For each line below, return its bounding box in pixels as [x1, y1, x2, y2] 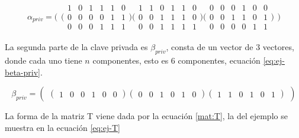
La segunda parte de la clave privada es [5, 41, 148, 53]
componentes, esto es [92, 54, 169, 66]
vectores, [262, 41, 294, 53]
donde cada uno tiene [5, 54, 82, 66]
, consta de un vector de [166, 41, 253, 53]
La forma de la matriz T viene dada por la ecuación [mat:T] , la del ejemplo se [5, 110, 288, 122]
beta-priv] [5, 65, 40, 78]
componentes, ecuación [178, 54, 261, 66]
